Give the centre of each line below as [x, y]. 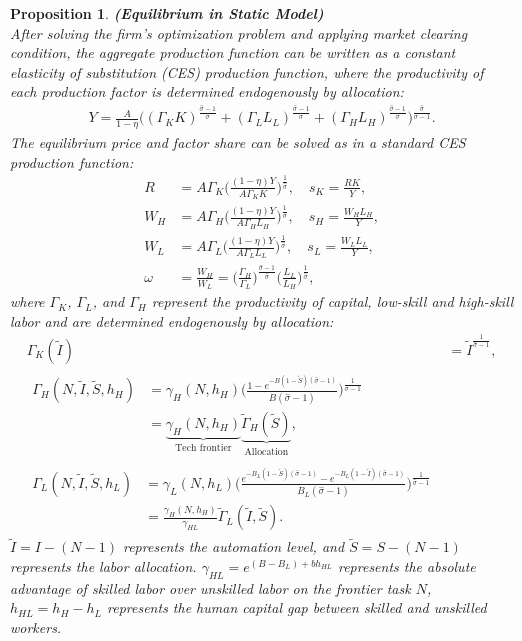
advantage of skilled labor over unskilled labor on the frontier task [210, 587]
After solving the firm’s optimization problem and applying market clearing [239, 32]
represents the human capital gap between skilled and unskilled [297, 607]
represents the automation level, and [233, 546]
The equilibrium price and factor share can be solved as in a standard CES [238, 142]
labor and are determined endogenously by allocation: [172, 320]
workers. [36, 627]
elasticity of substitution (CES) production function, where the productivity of [247, 71]
